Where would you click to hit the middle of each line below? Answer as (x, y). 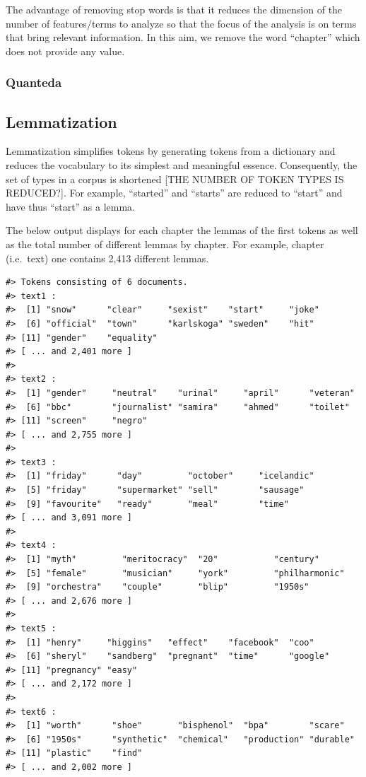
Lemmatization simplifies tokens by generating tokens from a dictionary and (171, 151)
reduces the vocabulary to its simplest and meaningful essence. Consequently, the (182, 165)
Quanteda (34, 82)
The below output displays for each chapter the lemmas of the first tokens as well (182, 230)
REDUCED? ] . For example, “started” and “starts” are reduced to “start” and (174, 193)
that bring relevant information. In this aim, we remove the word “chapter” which (183, 37)
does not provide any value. (65, 51)
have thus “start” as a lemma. (71, 206)
